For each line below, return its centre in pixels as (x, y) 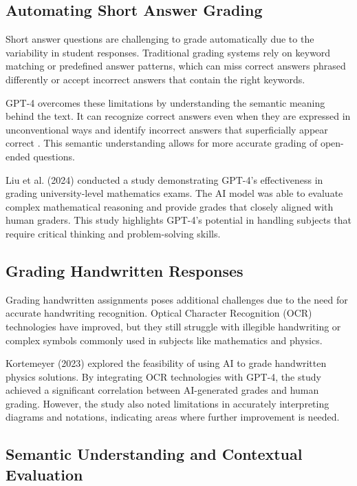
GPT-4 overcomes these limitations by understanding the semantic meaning (165, 102)
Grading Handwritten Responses (125, 270)
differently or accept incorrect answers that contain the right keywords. (155, 79)
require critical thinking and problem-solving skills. (113, 233)
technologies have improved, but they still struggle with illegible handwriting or (173, 326)
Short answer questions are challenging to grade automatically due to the (160, 39)
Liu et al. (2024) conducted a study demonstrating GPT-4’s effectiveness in (164, 179)
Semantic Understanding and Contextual (154, 454)
